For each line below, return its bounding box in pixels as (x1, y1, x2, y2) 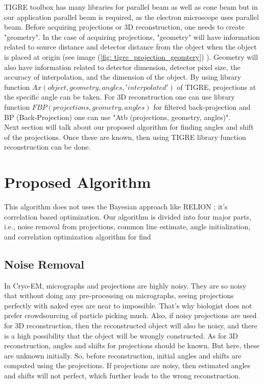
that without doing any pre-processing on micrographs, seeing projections (4, 290, 234, 301)
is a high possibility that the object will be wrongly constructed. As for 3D (4, 330, 238, 341)
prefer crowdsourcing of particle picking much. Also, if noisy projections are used (4, 310, 257, 321)
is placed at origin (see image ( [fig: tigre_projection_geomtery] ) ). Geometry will (4, 51, 258, 62)
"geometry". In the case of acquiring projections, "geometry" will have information (4, 31, 260, 42)
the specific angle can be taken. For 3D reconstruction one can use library (4, 91, 235, 102)
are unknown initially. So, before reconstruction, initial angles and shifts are (4, 350, 242, 361)
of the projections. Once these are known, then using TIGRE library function (4, 131, 246, 142)
